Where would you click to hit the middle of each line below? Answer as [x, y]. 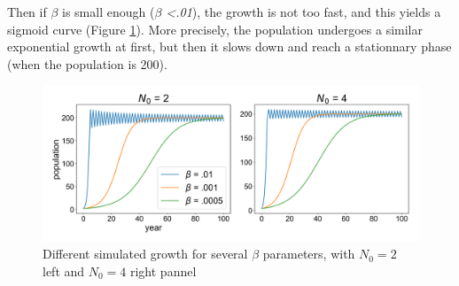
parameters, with [309, 254]
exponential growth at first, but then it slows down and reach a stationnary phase [229, 46]
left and [64, 271]
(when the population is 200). [87, 63]
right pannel [163, 271]
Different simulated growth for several [145, 254]
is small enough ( [109, 12]
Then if [27, 12]
